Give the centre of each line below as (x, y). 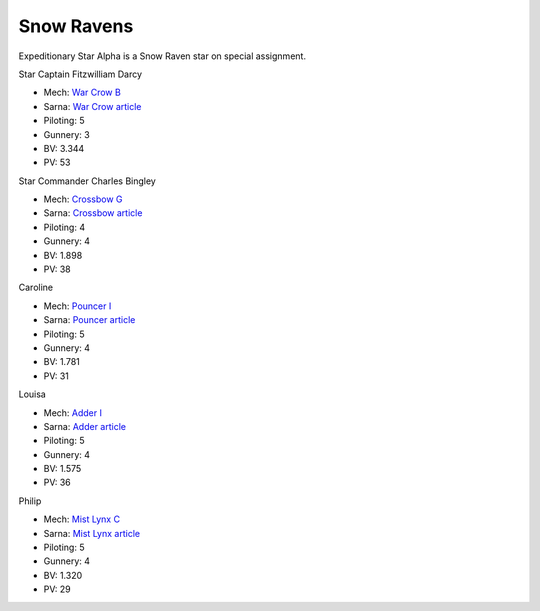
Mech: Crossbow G (83, 199)
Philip (30, 501)
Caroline (36, 287)
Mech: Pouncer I (77, 306)
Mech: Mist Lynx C (81, 519)
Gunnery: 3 (66, 134)
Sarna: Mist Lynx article (91, 533)
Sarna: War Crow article (92, 106)
